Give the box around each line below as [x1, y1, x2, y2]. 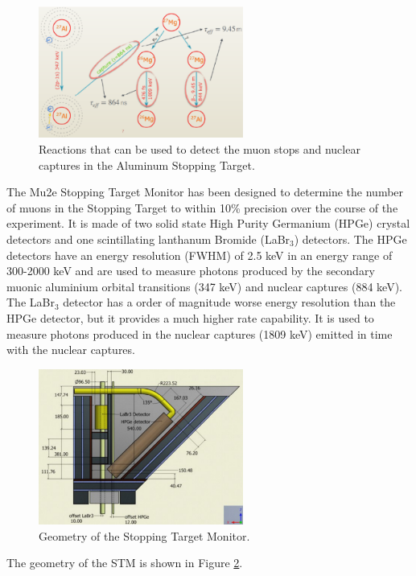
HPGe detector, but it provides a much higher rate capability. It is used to [6, 310, 374, 326]
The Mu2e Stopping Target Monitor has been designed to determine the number [6, 183, 404, 200]
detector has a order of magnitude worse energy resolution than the [63, 294, 396, 311]
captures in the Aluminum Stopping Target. [39, 156, 255, 173]
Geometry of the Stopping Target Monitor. [39, 527, 250, 544]
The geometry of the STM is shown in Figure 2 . [6, 554, 243, 571]
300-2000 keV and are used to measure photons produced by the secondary [6, 262, 375, 279]
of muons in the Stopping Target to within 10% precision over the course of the [6, 199, 398, 216]
